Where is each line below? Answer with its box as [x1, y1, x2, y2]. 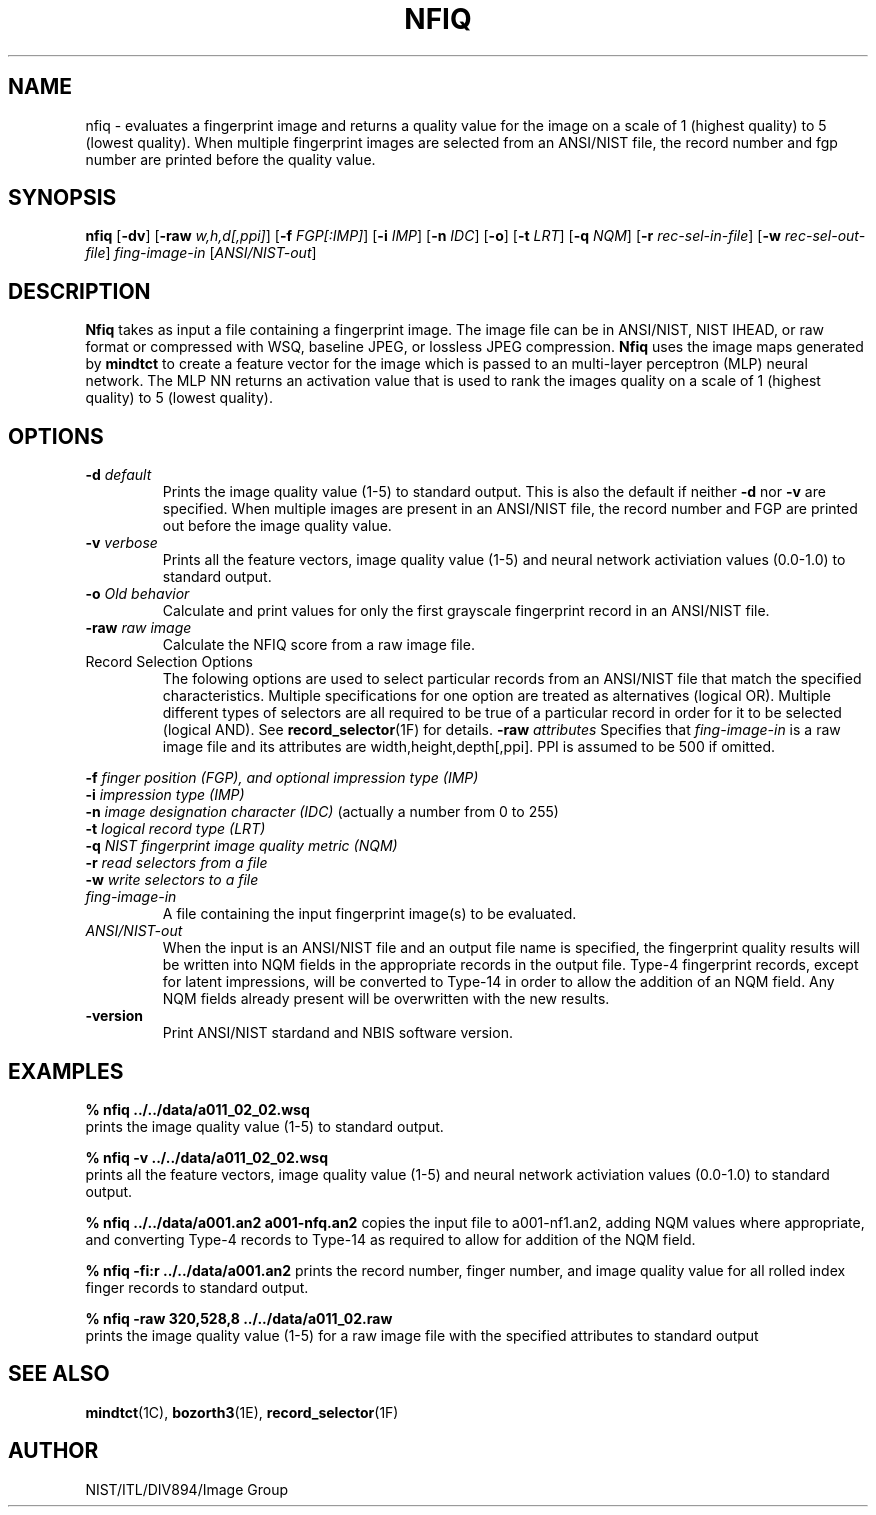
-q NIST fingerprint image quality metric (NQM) [85, 837, 398, 855]
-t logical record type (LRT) [85, 820, 266, 838]
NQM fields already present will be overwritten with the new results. [162, 990, 610, 1008]
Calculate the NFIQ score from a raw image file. [162, 636, 475, 654]
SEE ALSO [8, 1361, 110, 1387]
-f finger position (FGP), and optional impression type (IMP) [85, 769, 479, 787]
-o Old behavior [85, 585, 190, 603]
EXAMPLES [8, 1058, 124, 1084]
